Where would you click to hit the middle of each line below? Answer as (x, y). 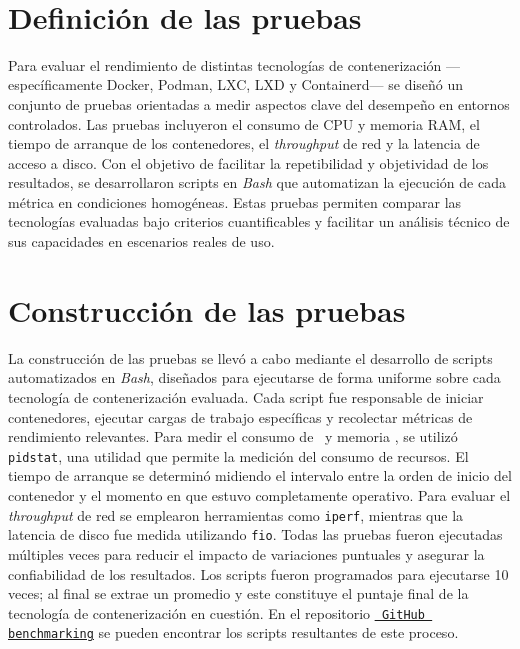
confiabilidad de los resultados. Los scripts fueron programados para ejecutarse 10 (258, 573)
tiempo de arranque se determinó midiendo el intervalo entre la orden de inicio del (260, 475)
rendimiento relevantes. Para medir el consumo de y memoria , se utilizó (233, 436)
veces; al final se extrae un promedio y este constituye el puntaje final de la (238, 593)
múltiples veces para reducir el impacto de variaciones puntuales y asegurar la (246, 553)
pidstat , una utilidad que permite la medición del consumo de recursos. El (238, 455)
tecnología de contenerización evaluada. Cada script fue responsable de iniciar (246, 396)
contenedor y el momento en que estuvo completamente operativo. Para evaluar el (259, 495)
